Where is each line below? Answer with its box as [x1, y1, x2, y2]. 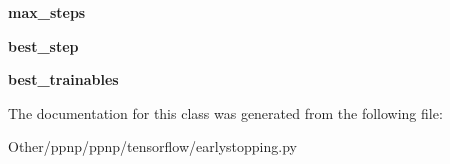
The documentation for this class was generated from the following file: [8, 102, 443, 123]
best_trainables [8, 69, 119, 90]
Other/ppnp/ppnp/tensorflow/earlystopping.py [8, 136, 297, 157]
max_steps [8, 2, 86, 22]
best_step [8, 35, 79, 56]
